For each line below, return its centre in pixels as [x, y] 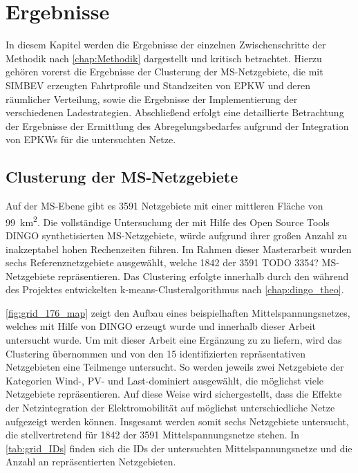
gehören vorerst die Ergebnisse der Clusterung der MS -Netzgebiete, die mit [164, 72]
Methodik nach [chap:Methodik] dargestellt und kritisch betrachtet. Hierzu [164, 58]
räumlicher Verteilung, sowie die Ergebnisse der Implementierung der [152, 99]
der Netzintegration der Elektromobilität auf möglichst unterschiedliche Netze [170, 408]
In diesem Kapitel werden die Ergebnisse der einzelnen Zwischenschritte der [166, 45]
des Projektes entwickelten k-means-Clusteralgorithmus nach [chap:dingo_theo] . [175, 289]
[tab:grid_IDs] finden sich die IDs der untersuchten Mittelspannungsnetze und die [179, 448]
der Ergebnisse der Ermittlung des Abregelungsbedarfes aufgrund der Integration [177, 126]
